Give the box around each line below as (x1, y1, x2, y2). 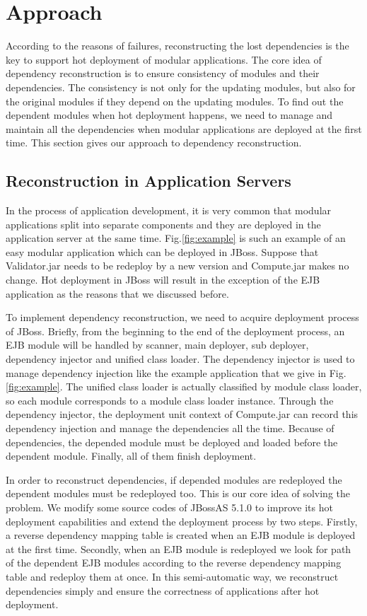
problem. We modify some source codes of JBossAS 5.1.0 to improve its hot (6, 499, 333, 514)
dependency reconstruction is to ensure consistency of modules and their (6, 66, 320, 81)
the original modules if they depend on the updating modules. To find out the (6, 93, 344, 108)
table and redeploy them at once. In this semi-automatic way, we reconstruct (6, 569, 339, 583)
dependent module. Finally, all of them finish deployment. (6, 448, 257, 463)
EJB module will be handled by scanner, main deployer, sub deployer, (6, 337, 309, 352)
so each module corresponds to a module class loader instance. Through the (6, 393, 334, 407)
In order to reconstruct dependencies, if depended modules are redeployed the (6, 472, 342, 487)
